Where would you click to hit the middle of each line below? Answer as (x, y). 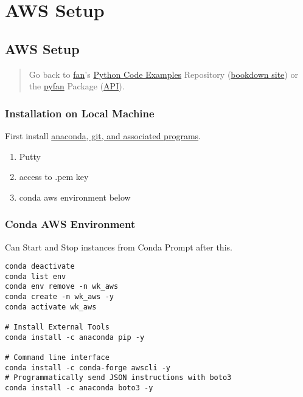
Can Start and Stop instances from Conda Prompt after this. (119, 247)
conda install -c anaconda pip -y (75, 337)
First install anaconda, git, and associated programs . (103, 135)
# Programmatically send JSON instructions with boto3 (118, 378)
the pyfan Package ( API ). (77, 86)
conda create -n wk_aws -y (59, 297)
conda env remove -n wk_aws (62, 287)
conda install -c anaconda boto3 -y (79, 388)
